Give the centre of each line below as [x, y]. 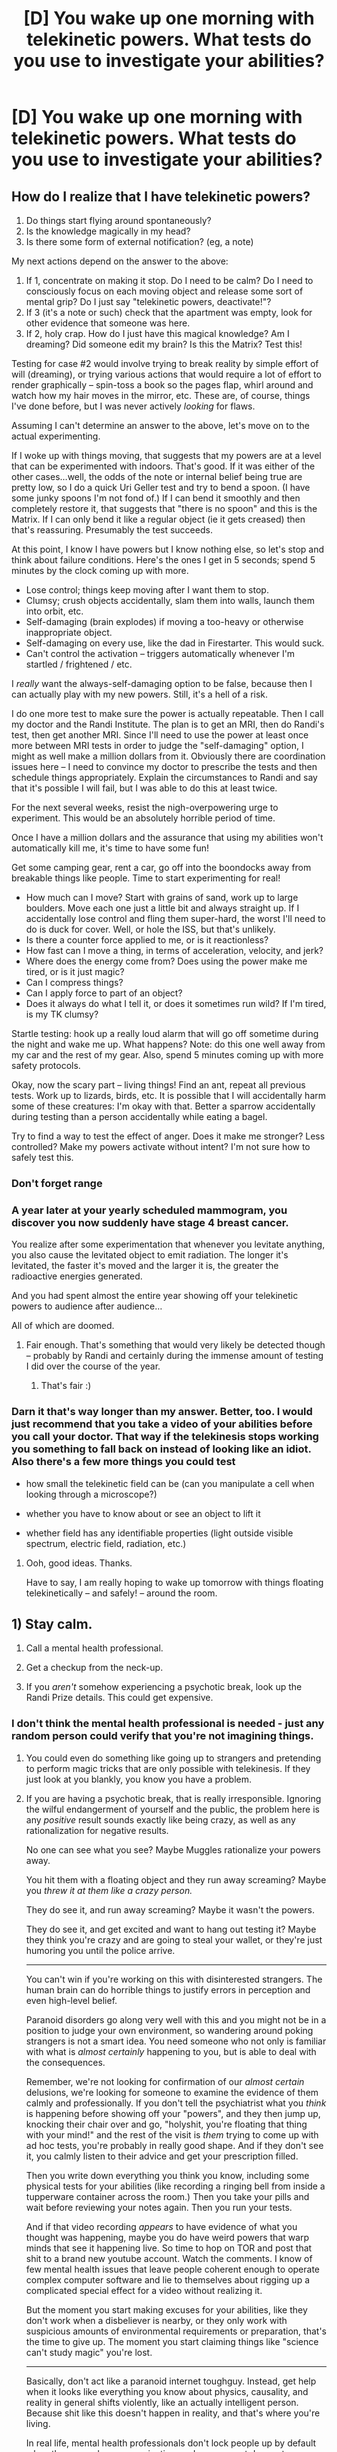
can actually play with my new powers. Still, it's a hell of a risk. [140, 694]
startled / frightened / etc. [79, 664]
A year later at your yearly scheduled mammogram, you [149, 1210]
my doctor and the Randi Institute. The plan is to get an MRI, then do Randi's [168, 724]
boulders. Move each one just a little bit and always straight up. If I [162, 908]
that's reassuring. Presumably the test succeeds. [112, 530]
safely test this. [42, 1157]
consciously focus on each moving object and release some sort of [164, 291]
